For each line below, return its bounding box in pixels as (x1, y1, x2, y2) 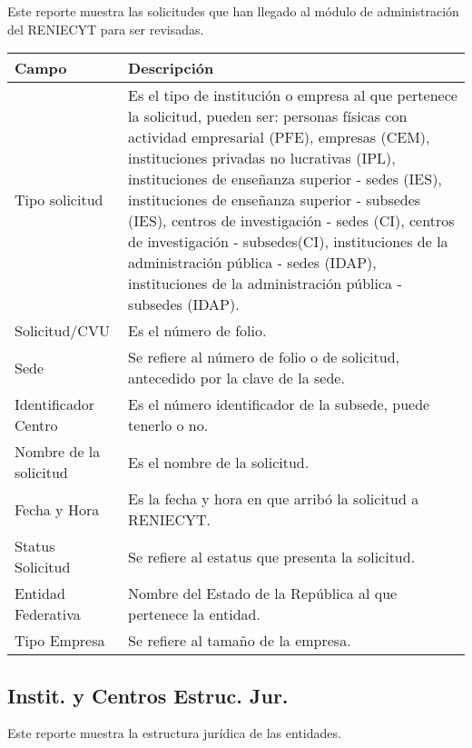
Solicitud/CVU (15, 320, 110, 342)
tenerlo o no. (128, 414, 209, 436)
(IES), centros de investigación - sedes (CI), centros (128, 210, 455, 232)
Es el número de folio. (128, 320, 267, 342)
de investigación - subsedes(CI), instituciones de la (128, 231, 448, 253)
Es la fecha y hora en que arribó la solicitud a (128, 488, 419, 510)
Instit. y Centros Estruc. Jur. (7, 681, 289, 709)
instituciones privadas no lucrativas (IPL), (128, 147, 396, 169)
